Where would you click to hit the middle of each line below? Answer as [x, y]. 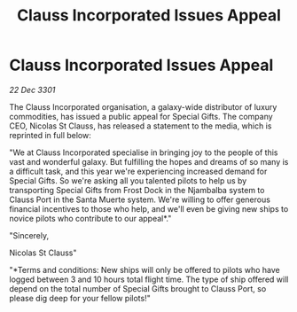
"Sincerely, [29, 235]
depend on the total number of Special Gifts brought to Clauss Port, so [138, 288]
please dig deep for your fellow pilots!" [80, 298]
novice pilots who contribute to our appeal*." [90, 218]
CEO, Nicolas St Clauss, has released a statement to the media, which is [141, 126]
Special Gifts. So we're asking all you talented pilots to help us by [128, 180]
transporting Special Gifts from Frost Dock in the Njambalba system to [137, 190]
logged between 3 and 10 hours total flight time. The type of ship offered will [149, 279]
